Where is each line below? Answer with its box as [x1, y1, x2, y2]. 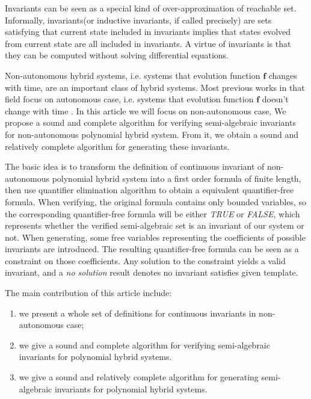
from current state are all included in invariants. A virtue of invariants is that [5, 37, 291, 49]
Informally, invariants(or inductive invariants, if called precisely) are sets [5, 13, 272, 26]
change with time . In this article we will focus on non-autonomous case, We [5, 104, 286, 117]
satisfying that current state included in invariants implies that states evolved [5, 25, 291, 38]
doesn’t [262, 93, 289, 105]
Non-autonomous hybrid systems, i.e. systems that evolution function [5, 69, 260, 81]
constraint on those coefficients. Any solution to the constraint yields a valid [5, 254, 286, 267]
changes [268, 69, 297, 81]
